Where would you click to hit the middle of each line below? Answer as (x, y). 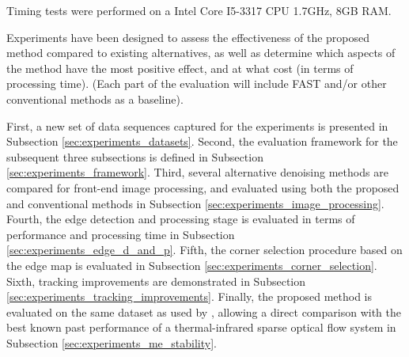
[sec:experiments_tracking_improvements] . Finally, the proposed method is (189, 296)
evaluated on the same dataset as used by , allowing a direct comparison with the (204, 311)
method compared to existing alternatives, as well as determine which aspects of (201, 53)
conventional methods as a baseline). (95, 99)
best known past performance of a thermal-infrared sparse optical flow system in (201, 327)
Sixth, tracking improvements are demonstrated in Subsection (156, 281)
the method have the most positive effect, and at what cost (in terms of (180, 68)
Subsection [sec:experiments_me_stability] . (112, 342)
